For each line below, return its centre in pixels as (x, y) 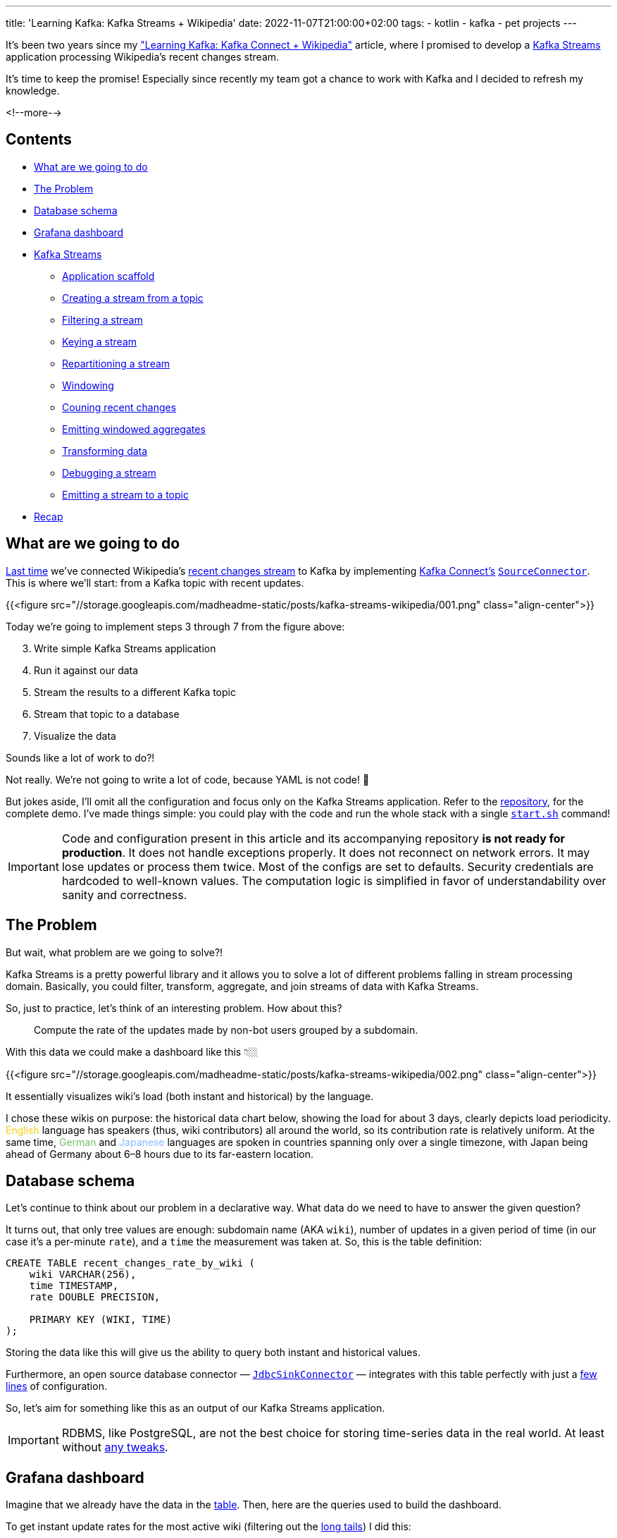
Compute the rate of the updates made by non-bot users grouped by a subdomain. (226, 1030)
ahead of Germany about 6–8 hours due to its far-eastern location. (160, 1154)
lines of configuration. (56, 1386)
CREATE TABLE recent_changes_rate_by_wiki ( (131, 1263)
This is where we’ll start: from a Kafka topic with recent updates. (155, 582)
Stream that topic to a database (107, 714)
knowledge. (33, 91)
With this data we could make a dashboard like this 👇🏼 (132, 1051)
